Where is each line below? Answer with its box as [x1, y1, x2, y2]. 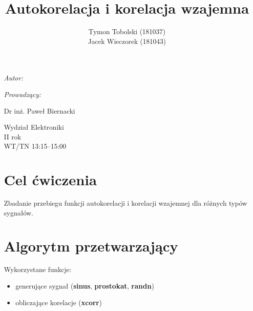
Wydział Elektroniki [4, 122, 64, 132]
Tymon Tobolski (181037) [88, 26, 166, 37]
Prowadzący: [4, 89, 41, 99]
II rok [4, 131, 21, 141]
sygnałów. [4, 207, 34, 217]
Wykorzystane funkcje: [4, 264, 71, 274]
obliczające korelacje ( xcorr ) [15, 297, 102, 307]
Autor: [4, 73, 23, 83]
